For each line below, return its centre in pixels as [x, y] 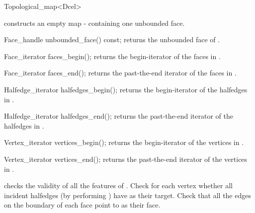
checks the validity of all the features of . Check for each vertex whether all [118, 185]
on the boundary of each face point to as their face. [82, 205]
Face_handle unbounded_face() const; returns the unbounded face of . [112, 39]
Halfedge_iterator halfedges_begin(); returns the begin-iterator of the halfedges [126, 89]
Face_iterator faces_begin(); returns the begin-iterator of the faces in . [112, 56]
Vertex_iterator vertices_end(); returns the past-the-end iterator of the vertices [126, 159]
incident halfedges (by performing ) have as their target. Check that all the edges [127, 195]
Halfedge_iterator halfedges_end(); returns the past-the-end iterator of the [119, 116]
